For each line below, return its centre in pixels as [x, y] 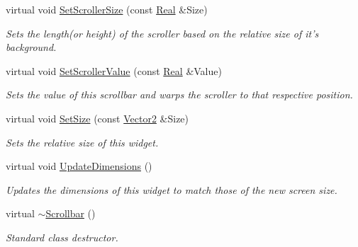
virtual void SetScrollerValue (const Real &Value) [114, 70]
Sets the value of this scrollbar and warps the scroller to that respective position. [179, 94]
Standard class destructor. [62, 237]
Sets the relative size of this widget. [82, 142]
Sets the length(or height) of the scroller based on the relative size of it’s [162, 33]
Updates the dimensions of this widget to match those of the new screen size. [172, 189]
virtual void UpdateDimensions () [79, 166]
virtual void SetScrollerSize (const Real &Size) [107, 9]
